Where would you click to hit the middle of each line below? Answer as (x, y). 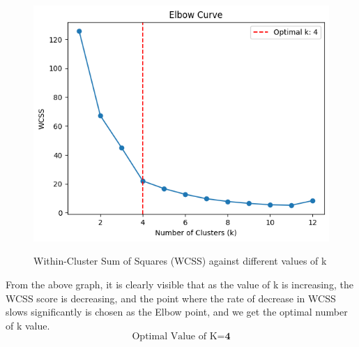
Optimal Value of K (175, 337)
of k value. (28, 325)
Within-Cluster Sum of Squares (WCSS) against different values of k (180, 261)
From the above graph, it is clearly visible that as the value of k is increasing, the (179, 285)
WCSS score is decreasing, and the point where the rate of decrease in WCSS (171, 298)
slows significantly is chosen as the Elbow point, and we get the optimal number (177, 312)
